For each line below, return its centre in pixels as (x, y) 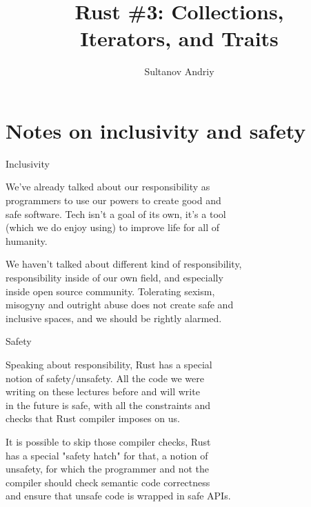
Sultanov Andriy (179, 71)
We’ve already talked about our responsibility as (108, 187)
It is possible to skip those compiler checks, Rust (108, 441)
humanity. (27, 240)
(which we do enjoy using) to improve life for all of (113, 227)
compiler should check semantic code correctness (108, 482)
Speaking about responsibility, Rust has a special (109, 364)
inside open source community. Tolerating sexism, (110, 291)
